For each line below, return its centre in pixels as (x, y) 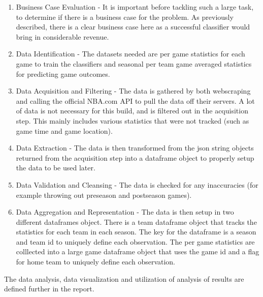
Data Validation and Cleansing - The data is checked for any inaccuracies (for (137, 184)
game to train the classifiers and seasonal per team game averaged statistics (134, 63)
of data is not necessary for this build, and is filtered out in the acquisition (132, 111)
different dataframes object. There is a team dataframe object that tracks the (136, 221)
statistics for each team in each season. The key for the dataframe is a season (136, 232)
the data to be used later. (56, 168)
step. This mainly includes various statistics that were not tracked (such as (133, 120)
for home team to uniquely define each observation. (96, 262)
